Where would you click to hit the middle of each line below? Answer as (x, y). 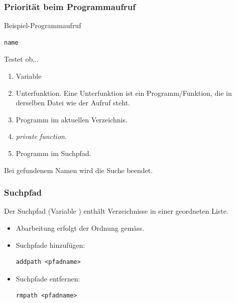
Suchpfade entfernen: (48, 278)
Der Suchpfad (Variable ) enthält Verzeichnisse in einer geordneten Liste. (116, 211)
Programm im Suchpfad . (53, 153)
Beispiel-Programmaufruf (43, 25)
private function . (41, 136)
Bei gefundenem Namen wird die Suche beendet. (79, 170)
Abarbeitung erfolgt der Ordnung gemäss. (80, 228)
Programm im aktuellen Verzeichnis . (72, 119)
